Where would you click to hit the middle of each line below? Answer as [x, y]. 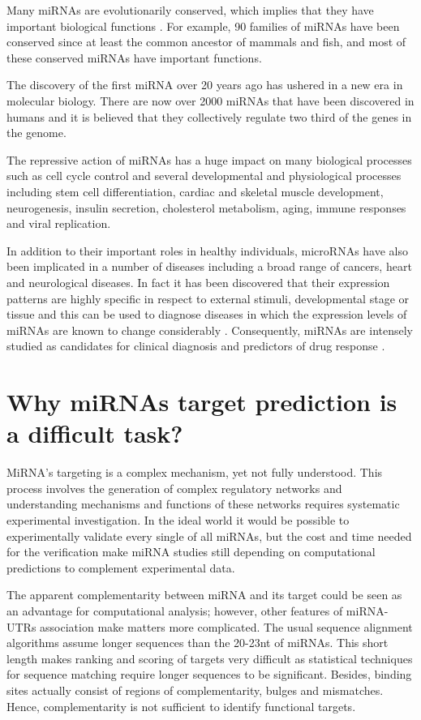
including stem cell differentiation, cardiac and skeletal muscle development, [195, 191]
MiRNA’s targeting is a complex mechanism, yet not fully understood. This [195, 472]
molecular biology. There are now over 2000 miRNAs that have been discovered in [210, 100]
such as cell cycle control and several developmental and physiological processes [204, 176]
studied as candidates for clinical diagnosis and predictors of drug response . [196, 346]
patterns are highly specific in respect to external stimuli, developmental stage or [208, 298]
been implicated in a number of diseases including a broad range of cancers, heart [209, 266]
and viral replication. [59, 223]
